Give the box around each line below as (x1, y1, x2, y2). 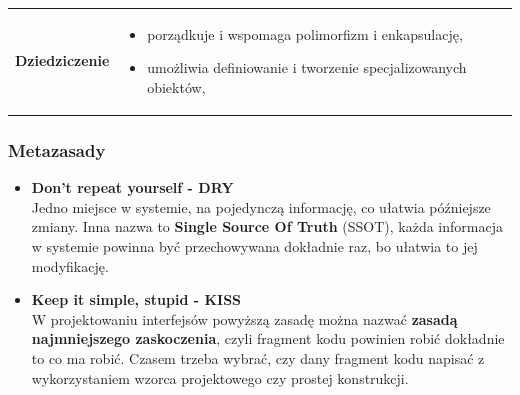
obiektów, (147, 76, 206, 97)
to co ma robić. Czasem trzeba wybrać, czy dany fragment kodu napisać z (31, 348, 485, 368)
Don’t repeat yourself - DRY (31, 177, 234, 198)
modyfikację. (31, 255, 109, 276)
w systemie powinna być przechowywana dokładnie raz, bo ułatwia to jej (31, 236, 478, 257)
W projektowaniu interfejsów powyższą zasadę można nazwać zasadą (31, 308, 458, 329)
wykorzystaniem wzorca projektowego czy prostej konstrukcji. (31, 367, 409, 388)
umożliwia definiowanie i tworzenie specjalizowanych (147, 57, 467, 78)
